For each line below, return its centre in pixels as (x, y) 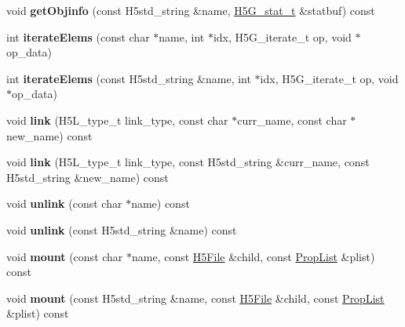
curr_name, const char (292, 120)
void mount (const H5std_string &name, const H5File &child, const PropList (195, 298)
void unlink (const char (64, 203)
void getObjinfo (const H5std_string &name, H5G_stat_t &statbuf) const (191, 10)
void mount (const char (65, 256)
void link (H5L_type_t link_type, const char (117, 120)
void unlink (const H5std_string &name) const (122, 229)
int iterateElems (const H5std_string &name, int (129, 78)
